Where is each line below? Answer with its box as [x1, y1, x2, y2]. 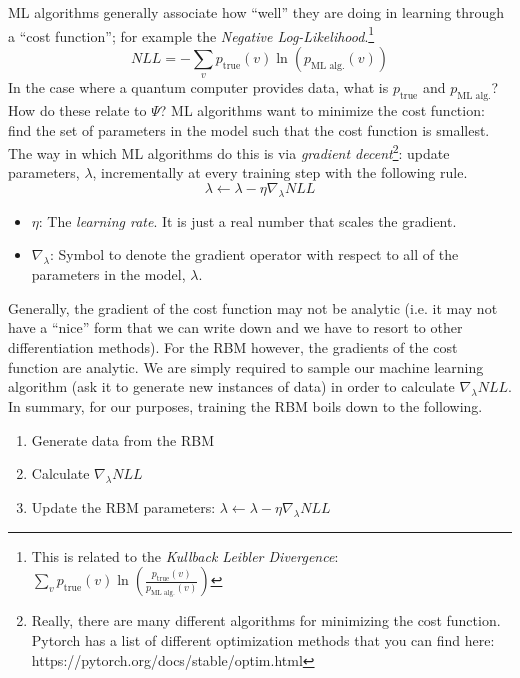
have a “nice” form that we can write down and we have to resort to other [8, 317, 463, 338]
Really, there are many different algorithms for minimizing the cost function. [31, 610, 501, 631]
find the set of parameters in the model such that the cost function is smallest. [8, 119, 490, 140]
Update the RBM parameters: [31, 497, 216, 517]
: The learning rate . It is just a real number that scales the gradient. [38, 210, 457, 231]
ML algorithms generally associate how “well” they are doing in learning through [8, 2, 505, 22]
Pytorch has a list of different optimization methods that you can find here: [31, 629, 495, 650]
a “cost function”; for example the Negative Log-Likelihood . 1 [8, 22, 375, 46]
